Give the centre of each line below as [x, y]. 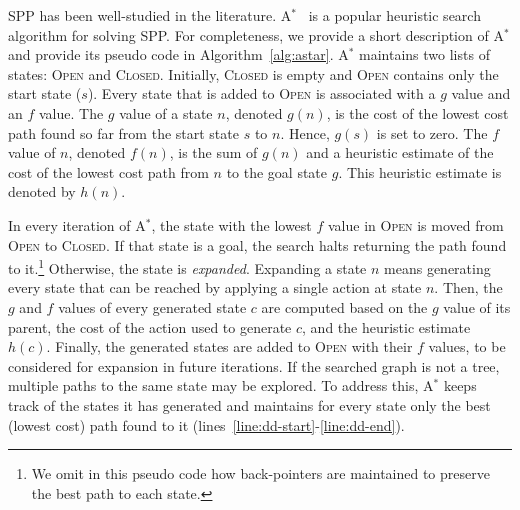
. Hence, [305, 132]
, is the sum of [213, 152]
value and [481, 93]
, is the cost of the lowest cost [417, 112]
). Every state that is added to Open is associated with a [261, 93]
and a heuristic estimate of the [400, 152]
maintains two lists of [424, 54]
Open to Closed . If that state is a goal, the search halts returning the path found [257, 244]
